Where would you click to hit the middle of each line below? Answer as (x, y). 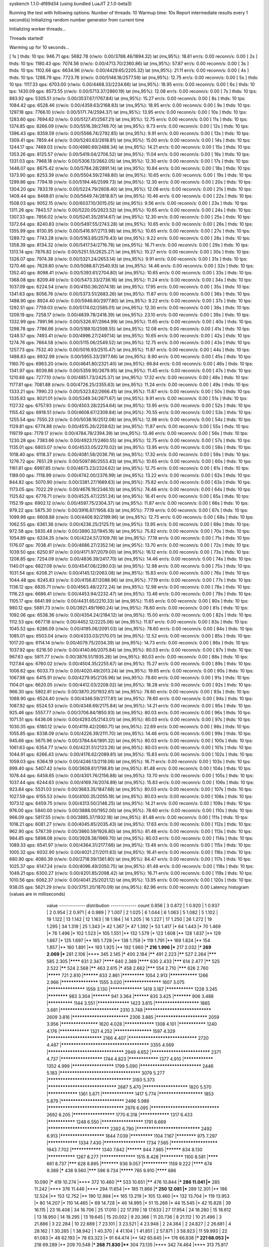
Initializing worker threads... (38, 29)
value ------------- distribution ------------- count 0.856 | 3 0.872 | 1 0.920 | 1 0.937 (133, 905)
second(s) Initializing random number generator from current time (77, 19)
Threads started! (26, 38)
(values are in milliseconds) (37, 894)
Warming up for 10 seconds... (39, 47)
